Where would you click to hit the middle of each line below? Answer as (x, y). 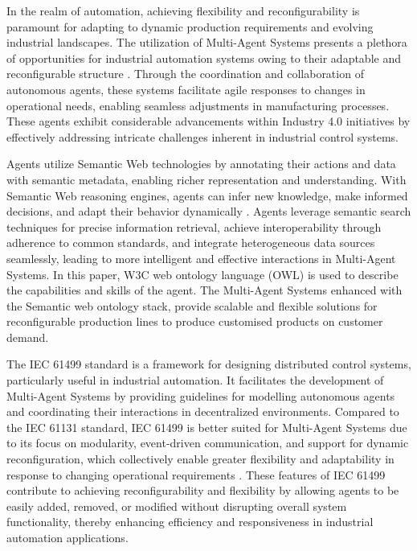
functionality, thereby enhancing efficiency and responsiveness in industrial (190, 522)
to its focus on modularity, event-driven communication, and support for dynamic (208, 443)
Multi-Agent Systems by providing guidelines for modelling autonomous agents (201, 395)
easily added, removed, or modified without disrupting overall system (177, 506)
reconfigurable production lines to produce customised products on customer (195, 321)
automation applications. (67, 537)
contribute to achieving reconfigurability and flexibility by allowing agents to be (203, 490)
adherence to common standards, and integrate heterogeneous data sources (191, 243)
